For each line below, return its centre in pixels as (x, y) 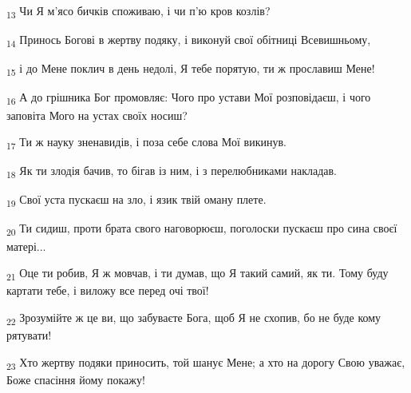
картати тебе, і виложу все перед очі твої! (108, 290)
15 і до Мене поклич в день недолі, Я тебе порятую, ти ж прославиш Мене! (191, 69)
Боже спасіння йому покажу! (76, 379)
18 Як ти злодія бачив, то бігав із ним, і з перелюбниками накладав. (172, 172)
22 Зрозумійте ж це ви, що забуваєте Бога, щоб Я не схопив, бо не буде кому (194, 318)
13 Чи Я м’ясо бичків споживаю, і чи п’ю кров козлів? (138, 12)
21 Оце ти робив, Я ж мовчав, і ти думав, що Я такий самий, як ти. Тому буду (198, 274)
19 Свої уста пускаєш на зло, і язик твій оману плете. (136, 200)
